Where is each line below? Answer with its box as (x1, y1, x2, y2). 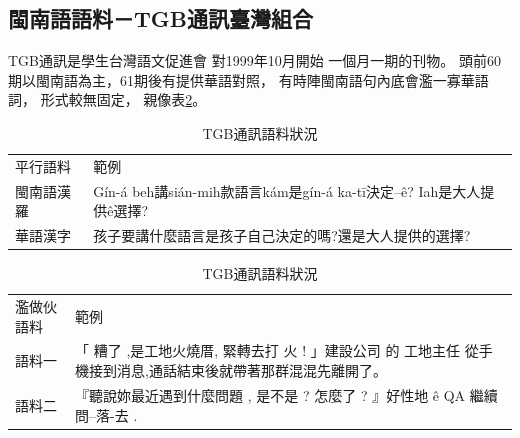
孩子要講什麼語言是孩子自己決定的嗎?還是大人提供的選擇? (93, 225, 471, 246)
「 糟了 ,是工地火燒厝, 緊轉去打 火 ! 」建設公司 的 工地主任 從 (75, 340, 479, 361)
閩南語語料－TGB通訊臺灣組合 (8, 3, 313, 34)
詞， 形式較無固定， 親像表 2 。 (8, 89, 207, 110)
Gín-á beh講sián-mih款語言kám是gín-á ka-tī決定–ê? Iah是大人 (93, 180, 481, 201)
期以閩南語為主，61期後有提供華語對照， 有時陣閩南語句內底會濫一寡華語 (8, 69, 489, 90)
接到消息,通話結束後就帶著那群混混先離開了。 (89, 360, 387, 381)
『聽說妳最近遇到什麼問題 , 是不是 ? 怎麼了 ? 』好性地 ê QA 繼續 (75, 384, 498, 405)
